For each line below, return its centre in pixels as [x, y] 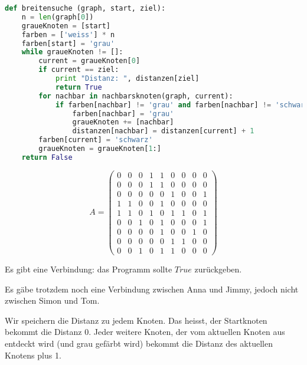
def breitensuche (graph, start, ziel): [85, 8]
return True [79, 87]
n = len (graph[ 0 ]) [58, 17]
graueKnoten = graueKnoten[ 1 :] [100, 149]
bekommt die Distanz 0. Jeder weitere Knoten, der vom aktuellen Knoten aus [145, 332]
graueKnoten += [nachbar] [123, 122]
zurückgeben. [218, 269]
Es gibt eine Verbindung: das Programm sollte [89, 269]
